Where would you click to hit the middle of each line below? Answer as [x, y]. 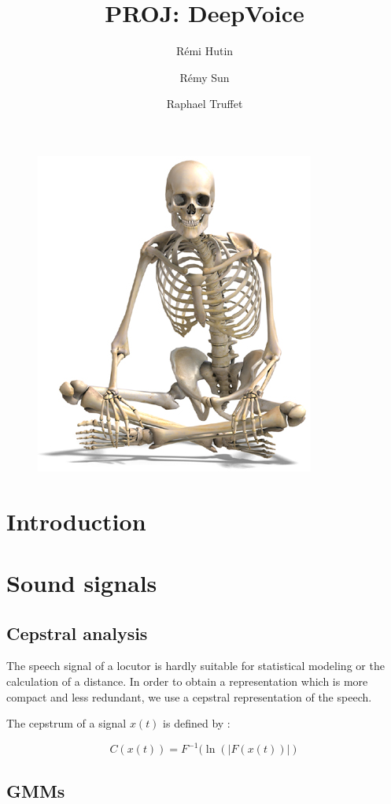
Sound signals [82, 583]
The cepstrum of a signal [66, 723]
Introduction [76, 521]
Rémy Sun [205, 77]
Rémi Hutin [205, 51]
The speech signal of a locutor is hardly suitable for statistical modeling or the [195, 666]
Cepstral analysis [77, 633]
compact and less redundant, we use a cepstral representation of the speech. [189, 696]
